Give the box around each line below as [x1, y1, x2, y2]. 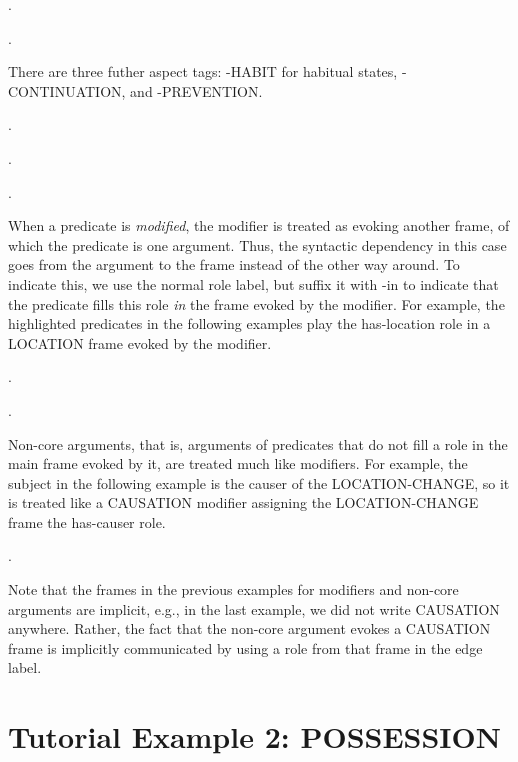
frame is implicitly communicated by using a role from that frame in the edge [8, 637, 483, 658]
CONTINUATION [8, 80, 122, 101]
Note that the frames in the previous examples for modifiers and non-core [8, 579, 459, 600]
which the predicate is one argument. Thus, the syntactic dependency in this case [8, 234, 507, 255]
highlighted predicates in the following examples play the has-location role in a [8, 313, 491, 334]
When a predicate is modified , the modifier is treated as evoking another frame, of [8, 215, 510, 236]
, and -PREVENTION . [121, 80, 263, 101]
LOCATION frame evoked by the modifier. [8, 332, 272, 353]
